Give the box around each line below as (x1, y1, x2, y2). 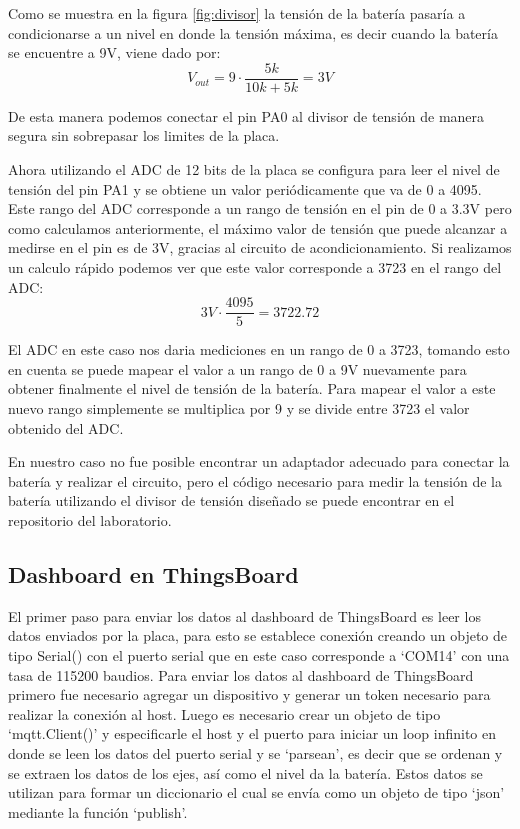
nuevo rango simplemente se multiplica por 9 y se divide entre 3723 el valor (8, 398, 470, 419)
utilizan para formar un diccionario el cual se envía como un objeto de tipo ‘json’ (8, 782, 505, 803)
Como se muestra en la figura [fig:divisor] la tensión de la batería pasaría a (8, 3, 466, 23)
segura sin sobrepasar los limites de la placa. (8, 125, 280, 146)
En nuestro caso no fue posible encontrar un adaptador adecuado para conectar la (8, 451, 510, 472)
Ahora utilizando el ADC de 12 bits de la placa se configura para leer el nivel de (8, 159, 500, 180)
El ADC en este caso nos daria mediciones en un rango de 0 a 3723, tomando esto (8, 339, 510, 360)
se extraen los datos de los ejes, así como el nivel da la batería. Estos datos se (8, 762, 483, 783)
